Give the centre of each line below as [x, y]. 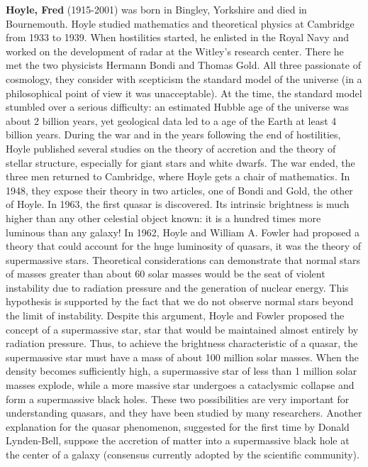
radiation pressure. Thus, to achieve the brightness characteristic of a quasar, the [182, 343]
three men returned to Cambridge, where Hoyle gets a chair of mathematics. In [178, 176]
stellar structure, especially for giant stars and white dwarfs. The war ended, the [180, 162]
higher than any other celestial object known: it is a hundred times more [163, 218]
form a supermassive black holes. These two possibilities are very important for [178, 399]
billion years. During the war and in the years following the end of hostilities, [173, 134]
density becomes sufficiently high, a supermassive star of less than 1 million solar [182, 371]
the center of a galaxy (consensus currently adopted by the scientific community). [183, 454]
